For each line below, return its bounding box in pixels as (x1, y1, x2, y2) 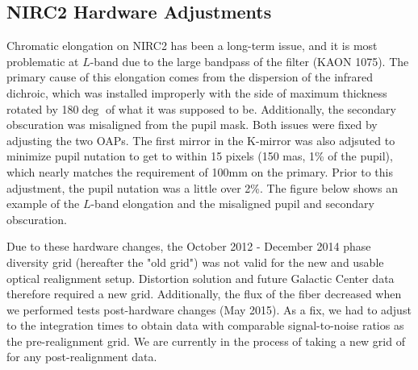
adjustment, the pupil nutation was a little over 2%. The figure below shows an (6, 179, 398, 196)
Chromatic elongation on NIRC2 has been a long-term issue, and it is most (6, 37, 378, 54)
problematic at (6, 52, 79, 69)
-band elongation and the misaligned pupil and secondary (90, 195, 374, 212)
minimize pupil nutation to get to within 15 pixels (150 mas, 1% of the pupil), (6, 148, 393, 164)
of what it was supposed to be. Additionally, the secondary (105, 100, 397, 117)
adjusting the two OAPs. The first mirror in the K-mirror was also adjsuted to (6, 131, 395, 148)
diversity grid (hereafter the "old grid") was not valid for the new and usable (6, 253, 384, 270)
